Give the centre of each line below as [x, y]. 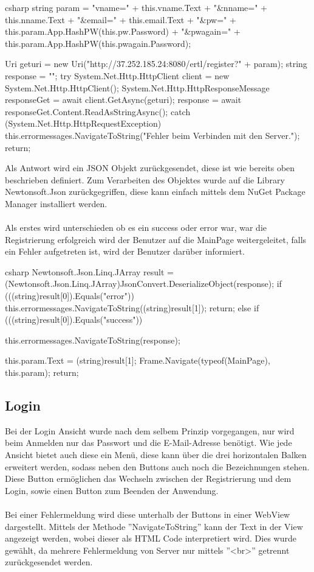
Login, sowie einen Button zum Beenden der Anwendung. [112, 490]
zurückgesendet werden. [49, 562]
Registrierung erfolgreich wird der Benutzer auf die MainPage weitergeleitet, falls [156, 239]
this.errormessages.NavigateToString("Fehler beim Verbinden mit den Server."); [152, 135]
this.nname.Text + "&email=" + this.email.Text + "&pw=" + [121, 19]
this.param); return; [42, 373]
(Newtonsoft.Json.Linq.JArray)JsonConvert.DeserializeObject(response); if [143, 284]
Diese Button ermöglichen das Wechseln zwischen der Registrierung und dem [148, 478]
